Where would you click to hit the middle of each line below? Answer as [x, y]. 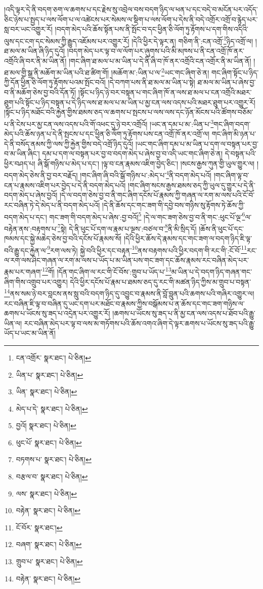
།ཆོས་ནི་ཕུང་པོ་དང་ [221, 228]
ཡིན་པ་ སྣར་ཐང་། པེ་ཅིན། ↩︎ [50, 374]
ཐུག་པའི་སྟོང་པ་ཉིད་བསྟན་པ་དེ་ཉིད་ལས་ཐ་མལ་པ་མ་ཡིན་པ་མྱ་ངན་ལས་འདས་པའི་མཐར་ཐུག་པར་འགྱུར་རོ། [130, 102]
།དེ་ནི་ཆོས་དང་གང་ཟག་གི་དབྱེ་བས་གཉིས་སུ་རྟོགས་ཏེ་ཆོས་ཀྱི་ [173, 205]
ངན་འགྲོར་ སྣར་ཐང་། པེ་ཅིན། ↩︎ [54, 357]
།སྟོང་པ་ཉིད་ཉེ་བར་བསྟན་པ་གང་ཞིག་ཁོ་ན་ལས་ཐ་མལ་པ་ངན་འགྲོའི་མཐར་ [165, 92]
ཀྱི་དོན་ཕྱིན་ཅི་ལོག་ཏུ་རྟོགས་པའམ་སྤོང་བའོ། [55, 82]
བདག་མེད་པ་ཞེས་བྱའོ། [31, 195]
